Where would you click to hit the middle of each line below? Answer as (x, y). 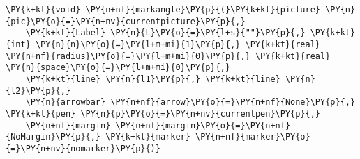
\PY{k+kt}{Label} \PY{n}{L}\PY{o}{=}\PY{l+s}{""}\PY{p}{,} (165, 33)
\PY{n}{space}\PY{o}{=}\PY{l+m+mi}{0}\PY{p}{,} (118, 68)
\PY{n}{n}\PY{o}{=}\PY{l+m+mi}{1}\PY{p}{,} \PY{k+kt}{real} (178, 44)
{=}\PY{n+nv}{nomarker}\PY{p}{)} (83, 148)
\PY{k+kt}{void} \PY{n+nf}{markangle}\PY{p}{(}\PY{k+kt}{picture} (163, 10)
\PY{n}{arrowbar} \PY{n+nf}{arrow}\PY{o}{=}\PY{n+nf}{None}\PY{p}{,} (190, 102)
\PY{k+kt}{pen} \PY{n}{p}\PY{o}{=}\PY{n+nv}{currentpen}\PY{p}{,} (163, 114)
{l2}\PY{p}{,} (38, 91)
